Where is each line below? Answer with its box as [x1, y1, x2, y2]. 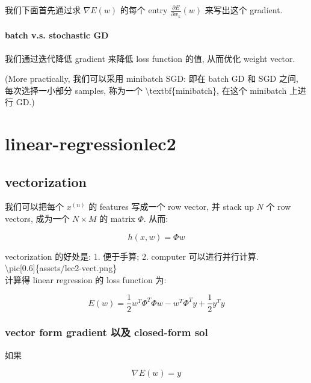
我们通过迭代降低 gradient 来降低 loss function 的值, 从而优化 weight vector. [5, 52, 295, 64]
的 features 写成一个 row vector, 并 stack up [88, 200, 254, 213]
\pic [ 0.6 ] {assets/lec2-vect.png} [5, 262, 117, 274]
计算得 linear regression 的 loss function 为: [5, 273, 167, 286]
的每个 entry [120, 4, 168, 16]
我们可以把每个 [5, 200, 64, 213]
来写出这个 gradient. [205, 4, 283, 16]
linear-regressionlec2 [5, 131, 176, 156]
